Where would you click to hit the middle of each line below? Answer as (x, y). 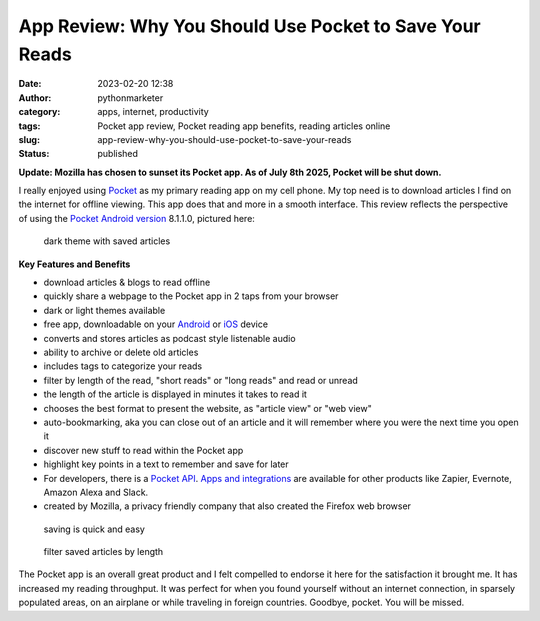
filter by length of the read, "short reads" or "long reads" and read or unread (201, 380)
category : (39, 112)
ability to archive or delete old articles (121, 352)
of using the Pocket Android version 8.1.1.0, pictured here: (136, 218)
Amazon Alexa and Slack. (96, 492)
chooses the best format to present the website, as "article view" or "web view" (207, 408)
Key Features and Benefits (74, 264)
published (118, 154)
